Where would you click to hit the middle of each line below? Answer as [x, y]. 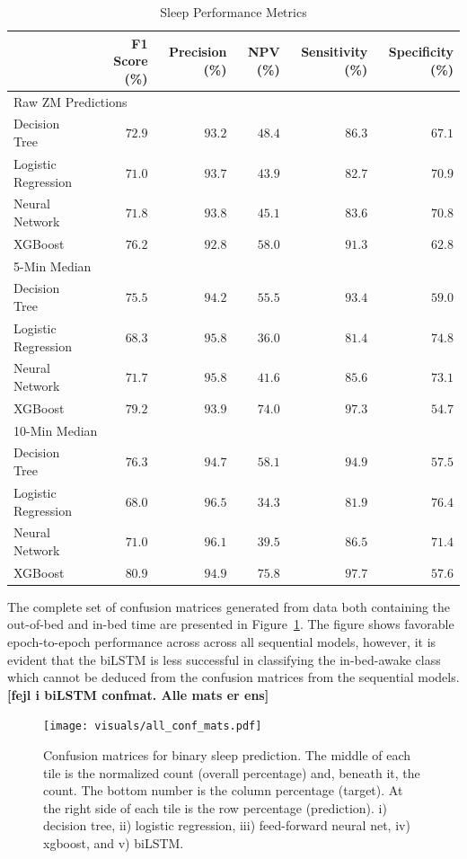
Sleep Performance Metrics [233, 12]
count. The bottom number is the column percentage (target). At [223, 790]
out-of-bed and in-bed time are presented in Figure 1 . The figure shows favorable [231, 624]
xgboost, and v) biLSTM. [114, 843]
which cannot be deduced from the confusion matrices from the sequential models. [233, 677]
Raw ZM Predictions [70, 101]
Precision [198, 52]
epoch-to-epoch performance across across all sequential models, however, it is [222, 642]
